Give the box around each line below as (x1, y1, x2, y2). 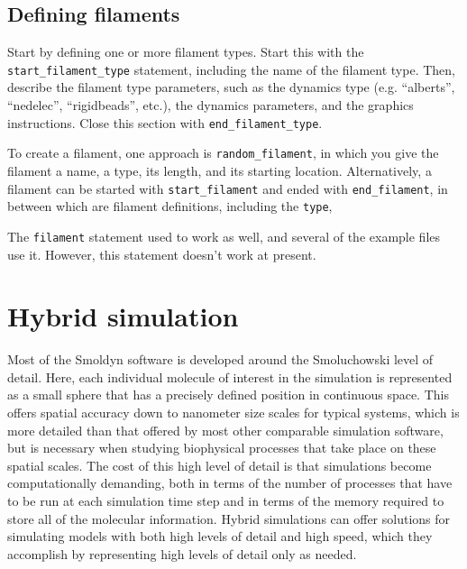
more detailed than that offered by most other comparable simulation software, (7, 420, 444, 439)
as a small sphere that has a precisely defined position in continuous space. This (7, 385, 449, 404)
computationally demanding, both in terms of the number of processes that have (7, 473, 453, 492)
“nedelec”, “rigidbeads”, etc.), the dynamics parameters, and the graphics (7, 96, 414, 115)
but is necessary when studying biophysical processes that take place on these (7, 438, 436, 457)
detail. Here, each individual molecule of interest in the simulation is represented (7, 367, 453, 386)
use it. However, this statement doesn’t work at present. (7, 244, 316, 263)
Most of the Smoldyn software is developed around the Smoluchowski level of (7, 350, 434, 369)
